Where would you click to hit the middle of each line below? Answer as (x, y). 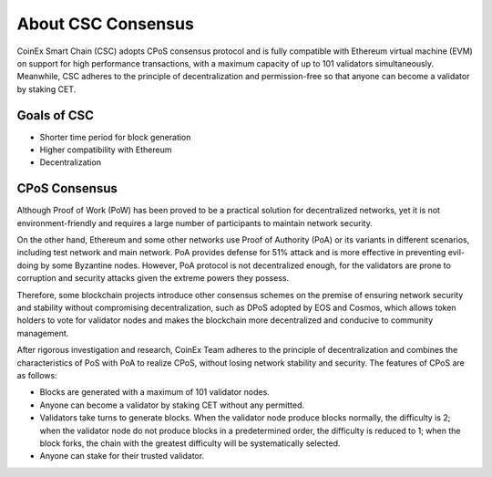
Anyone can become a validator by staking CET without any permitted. (172, 405)
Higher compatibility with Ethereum (106, 150)
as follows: (37, 375)
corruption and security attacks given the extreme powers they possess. (153, 278)
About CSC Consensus (106, 24)
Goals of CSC (56, 115)
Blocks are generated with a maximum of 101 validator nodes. (155, 392)
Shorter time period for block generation (115, 137)
